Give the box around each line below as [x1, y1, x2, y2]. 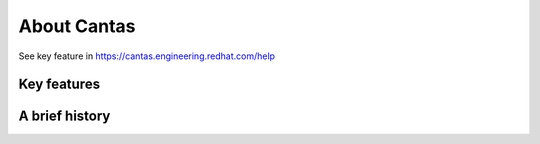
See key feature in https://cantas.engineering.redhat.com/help [18, 50, 275, 62]
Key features [18, 76, 100, 93]
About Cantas [18, 15, 136, 37]
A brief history [18, 108, 111, 125]
